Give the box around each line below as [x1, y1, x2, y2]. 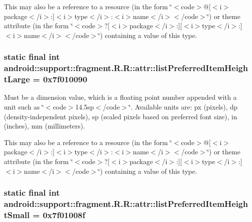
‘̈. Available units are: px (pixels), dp [129, 102, 238, 112]
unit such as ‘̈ [4, 102, 44, 112]
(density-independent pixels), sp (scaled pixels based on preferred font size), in [4, 111, 237, 121]
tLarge [4, 73, 30, 85]
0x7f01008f [43, 208, 85, 221]
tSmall [4, 208, 30, 221]
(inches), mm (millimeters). [4, 121, 85, 131]
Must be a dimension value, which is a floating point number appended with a [4, 92, 237, 102]
